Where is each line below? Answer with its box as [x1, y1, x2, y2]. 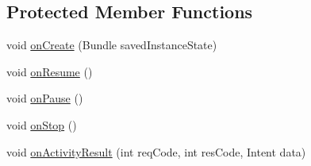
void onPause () [6, 90, 83, 106]
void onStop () [6, 116, 77, 133]
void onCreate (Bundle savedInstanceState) [6, 37, 217, 53]
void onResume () [6, 63, 93, 79]
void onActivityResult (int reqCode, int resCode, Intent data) [6, 143, 306, 160]
